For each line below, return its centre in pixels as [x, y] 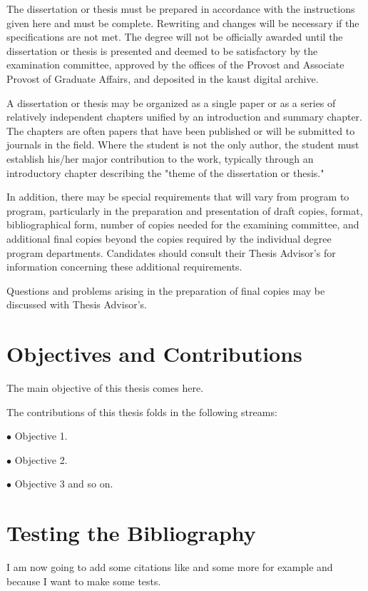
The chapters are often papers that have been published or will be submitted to [181, 130]
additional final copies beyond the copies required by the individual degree [169, 238]
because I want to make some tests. [84, 581]
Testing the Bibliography [131, 533]
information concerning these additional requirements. [124, 267]
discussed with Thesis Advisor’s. [77, 304]
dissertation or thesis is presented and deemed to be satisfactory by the [162, 50]
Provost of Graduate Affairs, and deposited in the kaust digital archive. [163, 78]
